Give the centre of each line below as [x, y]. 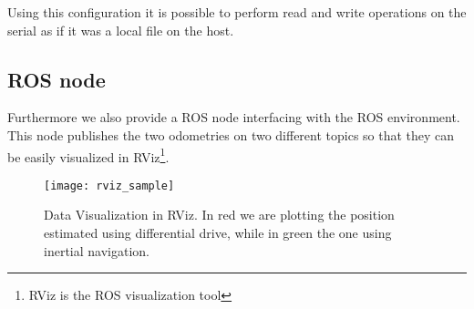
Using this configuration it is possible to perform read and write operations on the [237, 12]
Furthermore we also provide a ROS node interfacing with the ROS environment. [234, 117]
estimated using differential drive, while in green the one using [218, 233]
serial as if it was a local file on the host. [121, 30]
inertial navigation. [97, 250]
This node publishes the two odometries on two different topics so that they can [231, 134]
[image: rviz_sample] [109, 185]
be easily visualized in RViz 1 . [88, 155]
